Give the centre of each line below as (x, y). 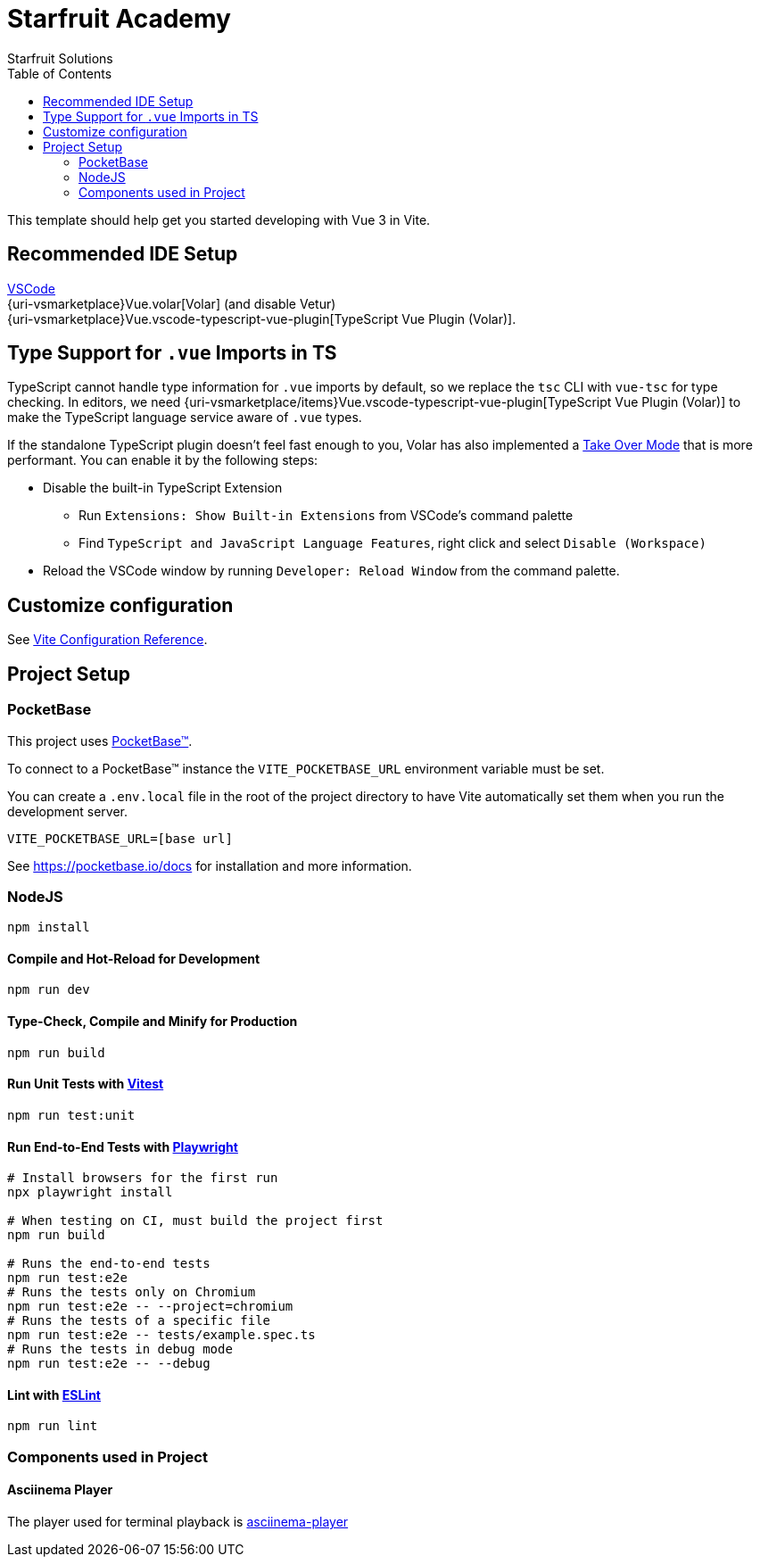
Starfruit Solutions (60, 58)
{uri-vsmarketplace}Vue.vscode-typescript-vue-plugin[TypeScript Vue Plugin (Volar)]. (262, 319)
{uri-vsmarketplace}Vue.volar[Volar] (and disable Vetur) (172, 303)
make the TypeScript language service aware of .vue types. (185, 418)
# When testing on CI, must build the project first (195, 1221)
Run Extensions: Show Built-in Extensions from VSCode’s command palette (326, 516)
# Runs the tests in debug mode (120, 1349)
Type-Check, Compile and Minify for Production (153, 1022)
